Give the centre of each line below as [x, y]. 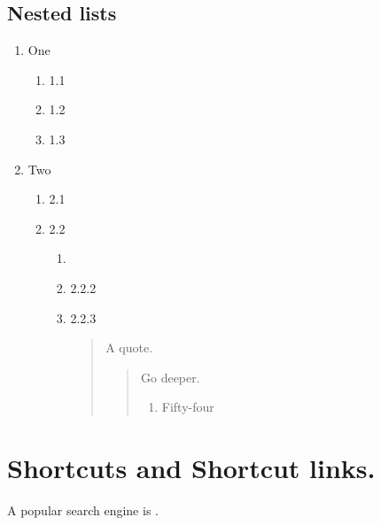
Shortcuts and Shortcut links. [191, 468]
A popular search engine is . [83, 510]
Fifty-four [188, 407]
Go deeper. [170, 377]
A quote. [129, 347]
